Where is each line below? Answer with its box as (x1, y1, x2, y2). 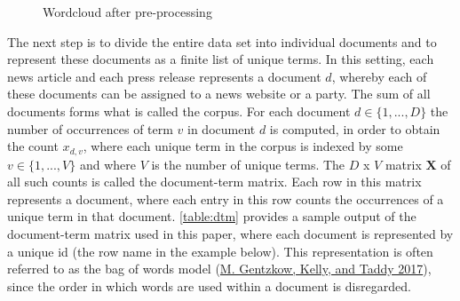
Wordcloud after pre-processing (43, 3, 212, 20)
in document (187, 119, 256, 138)
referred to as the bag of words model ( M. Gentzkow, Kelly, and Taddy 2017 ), (7, 259, 432, 278)
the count (7, 137, 59, 155)
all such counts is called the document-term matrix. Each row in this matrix (7, 172, 422, 191)
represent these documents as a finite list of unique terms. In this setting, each (7, 50, 434, 68)
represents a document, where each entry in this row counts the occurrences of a (7, 189, 444, 208)
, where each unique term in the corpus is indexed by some (83, 137, 403, 155)
